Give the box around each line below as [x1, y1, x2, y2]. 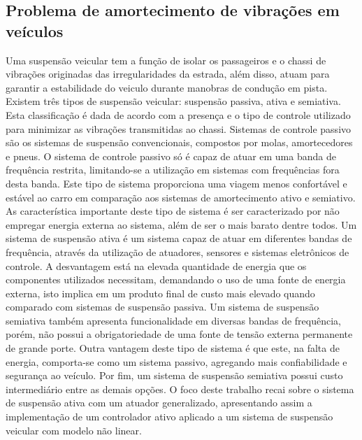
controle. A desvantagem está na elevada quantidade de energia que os [6, 258, 307, 273]
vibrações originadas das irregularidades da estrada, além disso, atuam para [6, 66, 330, 81]
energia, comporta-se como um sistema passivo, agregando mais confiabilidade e [6, 354, 347, 369]
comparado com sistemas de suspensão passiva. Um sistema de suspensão [6, 299, 319, 314]
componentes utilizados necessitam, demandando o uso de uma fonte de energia [6, 272, 346, 287]
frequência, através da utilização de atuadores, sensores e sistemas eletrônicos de [6, 244, 349, 259]
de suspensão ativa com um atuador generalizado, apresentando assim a [6, 395, 312, 410]
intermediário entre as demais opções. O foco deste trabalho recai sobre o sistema [6, 381, 354, 396]
